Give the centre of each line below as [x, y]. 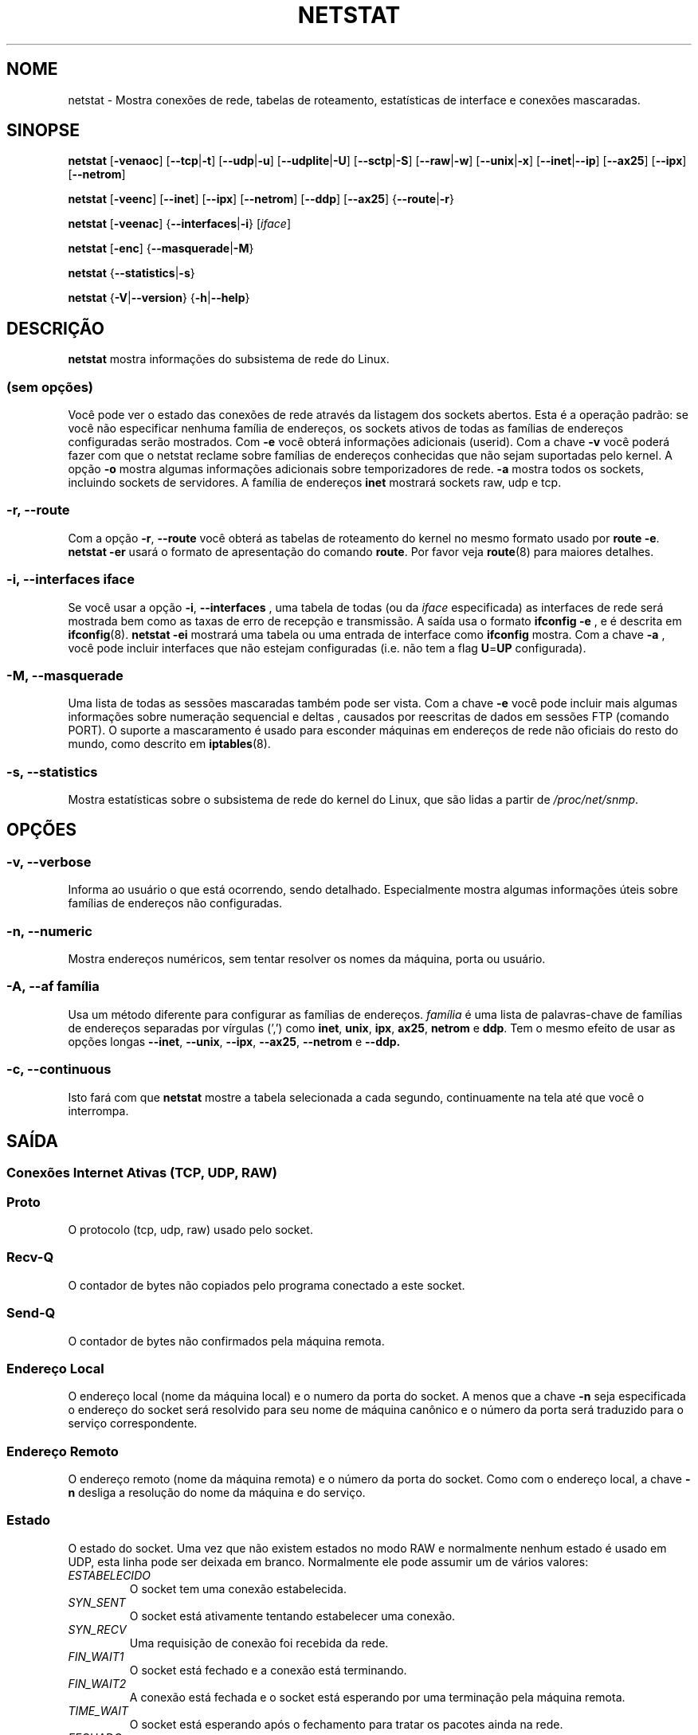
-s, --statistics [52, 772]
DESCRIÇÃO [55, 328]
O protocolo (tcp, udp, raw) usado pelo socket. [190, 1230]
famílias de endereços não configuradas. [175, 903]
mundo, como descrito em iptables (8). [169, 744]
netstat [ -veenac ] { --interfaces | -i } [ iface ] [180, 224]
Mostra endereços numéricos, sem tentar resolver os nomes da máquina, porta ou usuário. [307, 959]
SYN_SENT [97, 1602]
